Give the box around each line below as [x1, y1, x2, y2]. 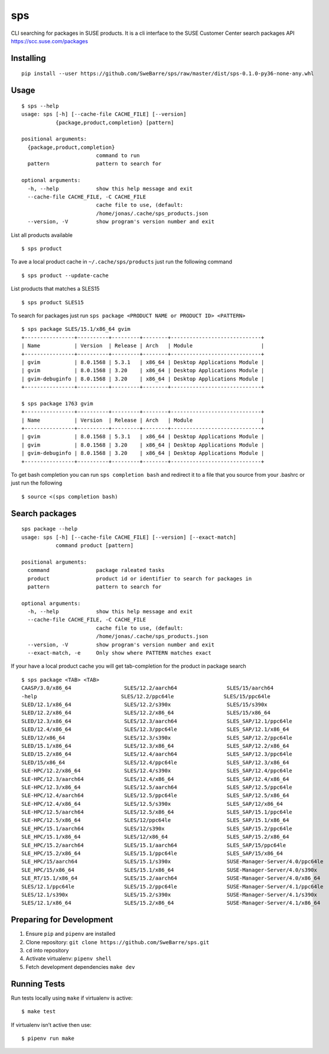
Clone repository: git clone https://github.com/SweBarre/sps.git [25, 938, 210, 945]
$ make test [21, 1008, 56, 1015]
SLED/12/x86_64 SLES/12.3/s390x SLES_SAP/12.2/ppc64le [21, 734, 292, 741]
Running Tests [11, 978, 65, 989]
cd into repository [25, 947, 69, 954]
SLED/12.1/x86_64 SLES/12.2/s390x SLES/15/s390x [21, 701, 268, 708]
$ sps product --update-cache [21, 272, 109, 279]
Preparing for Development [11, 915, 113, 925]
